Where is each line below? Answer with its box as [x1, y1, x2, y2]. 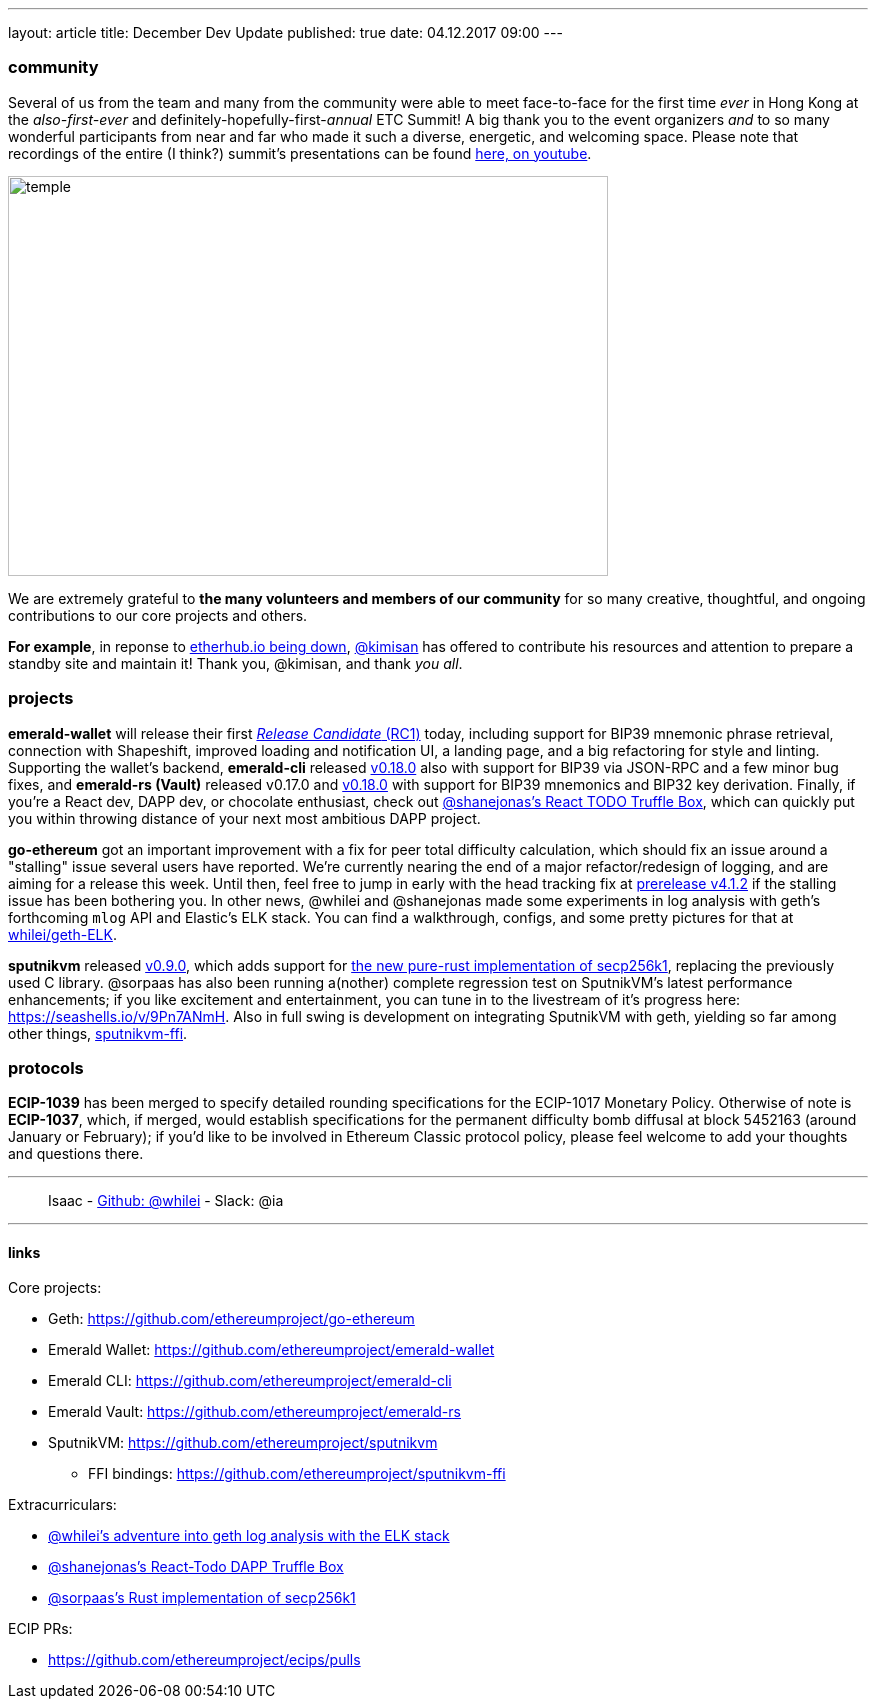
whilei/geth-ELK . [8, 925, 117, 943]
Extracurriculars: [8, 1496, 117, 1514]
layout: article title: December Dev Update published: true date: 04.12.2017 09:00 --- [8, 24, 563, 41]
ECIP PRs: [8, 1620, 73, 1638]
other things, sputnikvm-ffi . [8, 1024, 188, 1042]
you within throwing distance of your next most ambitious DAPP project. [8, 809, 481, 827]
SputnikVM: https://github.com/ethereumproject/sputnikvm [48, 1434, 438, 1452]
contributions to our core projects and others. [8, 606, 308, 624]
